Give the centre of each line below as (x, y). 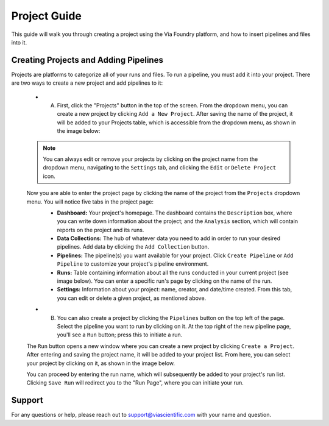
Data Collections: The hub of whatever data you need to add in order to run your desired (168, 238)
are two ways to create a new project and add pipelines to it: (87, 83)
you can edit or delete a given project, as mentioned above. (132, 298)
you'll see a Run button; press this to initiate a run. (120, 335)
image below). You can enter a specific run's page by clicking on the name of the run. (164, 281)
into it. (19, 42)
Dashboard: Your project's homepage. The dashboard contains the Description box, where (175, 213)
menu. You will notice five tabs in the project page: (90, 202)
